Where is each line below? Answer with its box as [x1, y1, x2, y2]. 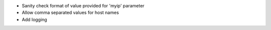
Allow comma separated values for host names [22, 10, 119, 16]
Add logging [22, 16, 47, 22]
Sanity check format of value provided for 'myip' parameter [22, 3, 145, 8]
